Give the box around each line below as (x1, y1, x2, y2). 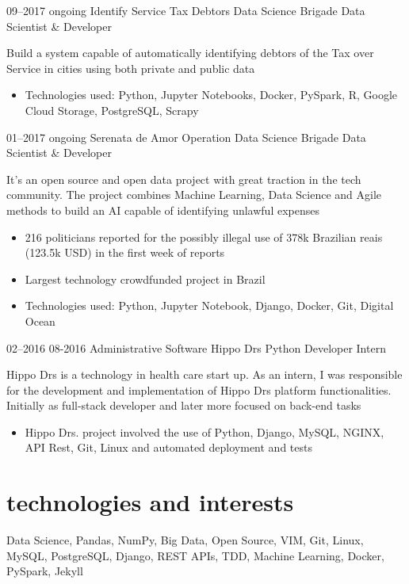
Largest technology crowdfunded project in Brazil (25, 270, 266, 287)
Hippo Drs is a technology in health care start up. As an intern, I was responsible (6, 366, 403, 383)
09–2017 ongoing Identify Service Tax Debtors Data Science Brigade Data (6, 2, 365, 18)
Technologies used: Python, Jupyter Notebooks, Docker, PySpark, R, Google (25, 86, 398, 103)
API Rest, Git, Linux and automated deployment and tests (25, 439, 312, 456)
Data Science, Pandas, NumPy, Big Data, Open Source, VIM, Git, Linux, (6, 532, 364, 548)
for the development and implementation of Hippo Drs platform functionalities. (6, 381, 392, 398)
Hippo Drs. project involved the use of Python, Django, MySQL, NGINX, (25, 423, 384, 440)
